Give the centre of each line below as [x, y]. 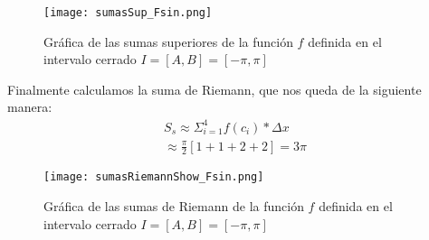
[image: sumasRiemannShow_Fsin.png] [154, 177]
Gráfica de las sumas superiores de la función [168, 41]
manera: [30, 107]
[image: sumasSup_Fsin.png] [128, 13]
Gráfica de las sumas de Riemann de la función [174, 206]
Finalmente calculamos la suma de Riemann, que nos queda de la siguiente [214, 89]
